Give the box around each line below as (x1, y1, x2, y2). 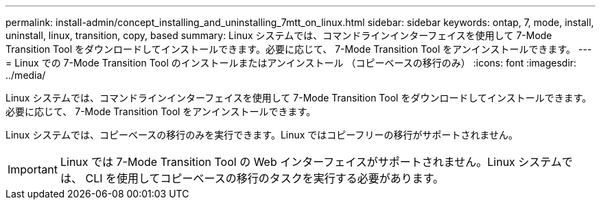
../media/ (5, 69, 46, 81)
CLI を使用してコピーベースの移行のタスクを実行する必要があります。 (85, 171, 445, 185)
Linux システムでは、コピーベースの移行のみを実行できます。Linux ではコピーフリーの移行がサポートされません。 (5, 129, 519, 141)
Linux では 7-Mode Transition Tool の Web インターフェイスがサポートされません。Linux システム (60, 155, 562, 169)
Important (8, 162, 58, 176)
